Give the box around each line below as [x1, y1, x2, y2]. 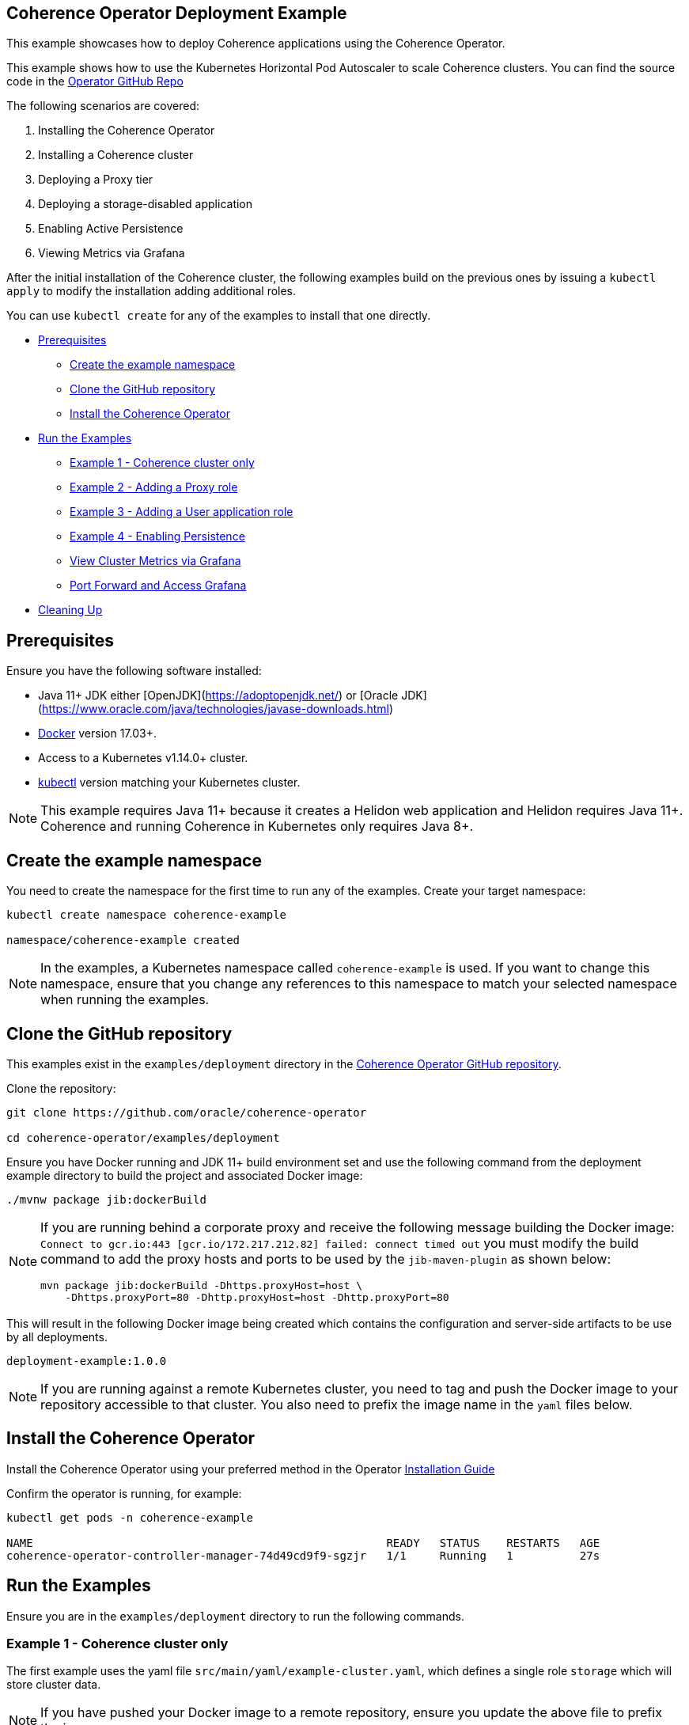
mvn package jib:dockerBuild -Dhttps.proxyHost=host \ [40, 1279, 363, 1291]
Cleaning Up [38, 603, 103, 617]
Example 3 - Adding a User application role [70, 505, 293, 519]
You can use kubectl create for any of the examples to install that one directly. [6, 309, 431, 323]
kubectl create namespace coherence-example [6, 908, 287, 922]
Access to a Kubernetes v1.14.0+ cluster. [38, 751, 248, 765]
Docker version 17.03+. [38, 726, 157, 741]
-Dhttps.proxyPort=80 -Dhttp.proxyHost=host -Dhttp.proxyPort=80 [65, 1291, 449, 1303]
